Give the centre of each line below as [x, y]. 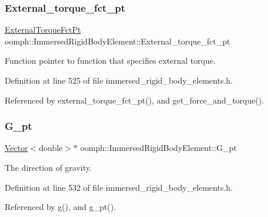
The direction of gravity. [48, 167]
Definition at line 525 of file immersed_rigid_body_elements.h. [119, 80]
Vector [16, 148]
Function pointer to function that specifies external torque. [110, 61]
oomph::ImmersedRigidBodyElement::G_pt [159, 148]
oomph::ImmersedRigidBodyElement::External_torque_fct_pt [118, 41]
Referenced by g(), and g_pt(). [61, 207]
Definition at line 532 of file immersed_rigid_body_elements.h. [119, 187]
